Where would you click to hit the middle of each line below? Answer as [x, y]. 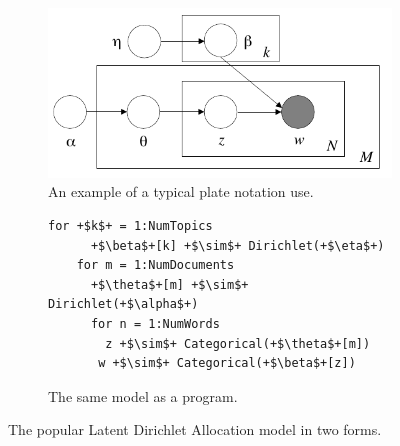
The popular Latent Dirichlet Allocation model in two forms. [195, 429]
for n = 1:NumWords [155, 323]
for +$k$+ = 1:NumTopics [130, 226]
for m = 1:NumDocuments [155, 265]
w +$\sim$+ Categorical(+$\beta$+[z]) [227, 363]
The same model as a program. [143, 395]
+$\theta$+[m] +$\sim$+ [169, 284]
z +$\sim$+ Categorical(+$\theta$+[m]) [238, 343]
